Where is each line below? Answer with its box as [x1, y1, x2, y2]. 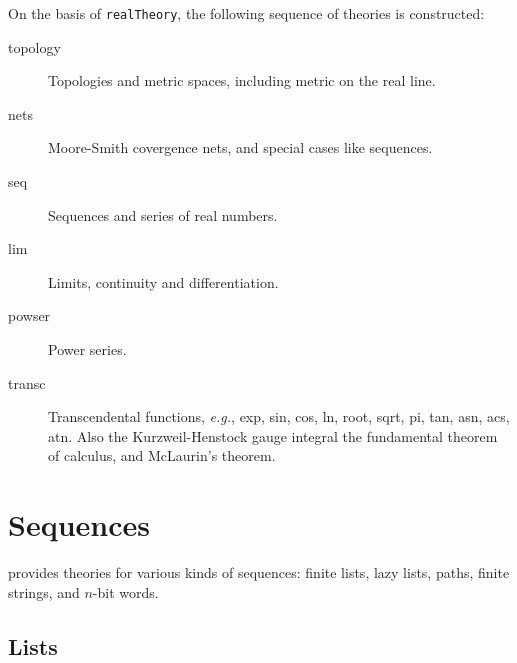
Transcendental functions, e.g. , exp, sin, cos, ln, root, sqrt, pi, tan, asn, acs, [48, 406, 510, 427]
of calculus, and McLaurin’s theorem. [48, 445, 276, 466]
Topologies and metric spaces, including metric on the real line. [48, 70, 436, 91]
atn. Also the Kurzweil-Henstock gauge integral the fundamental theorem [48, 425, 498, 446]
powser [8, 305, 51, 326]
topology [8, 36, 61, 57]
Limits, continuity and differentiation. [48, 271, 279, 292]
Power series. [48, 339, 127, 359]
